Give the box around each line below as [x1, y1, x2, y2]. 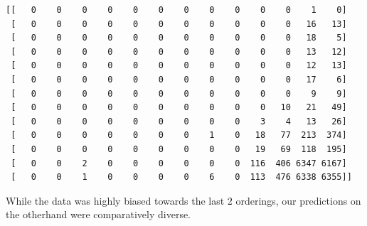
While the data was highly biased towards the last [6, 193, 225, 208]
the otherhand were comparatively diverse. [6, 207, 191, 222]
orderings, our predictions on [235, 193, 361, 208]
